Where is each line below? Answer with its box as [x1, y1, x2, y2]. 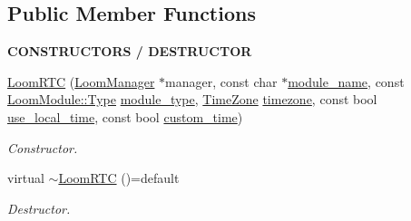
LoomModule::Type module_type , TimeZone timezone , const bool [7, 90, 377, 109]
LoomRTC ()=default [58, 168, 180, 187]
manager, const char [165, 72, 278, 91]
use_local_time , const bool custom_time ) [7, 107, 243, 126]
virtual [7, 168, 44, 187]
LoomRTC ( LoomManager [7, 72, 155, 91]
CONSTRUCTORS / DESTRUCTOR [7, 42, 252, 61]
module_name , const [288, 72, 405, 91]
